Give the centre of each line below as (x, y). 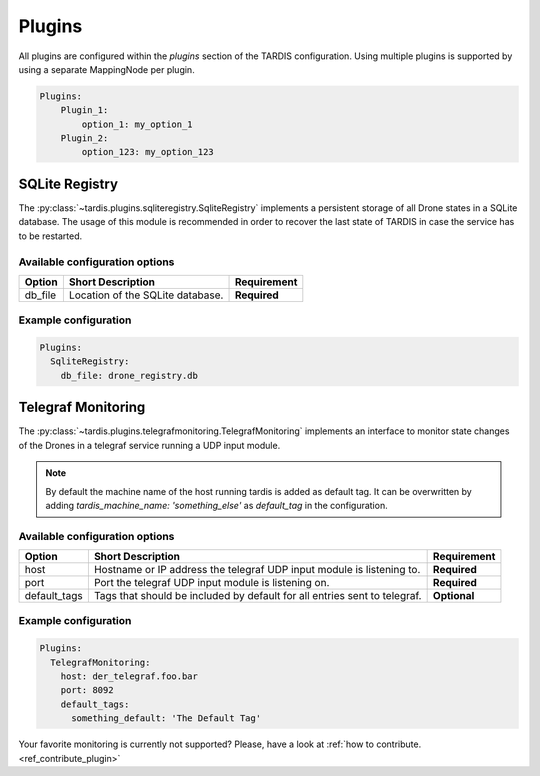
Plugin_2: (84, 138)
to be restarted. (50, 236)
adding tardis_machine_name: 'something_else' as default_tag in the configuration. (217, 505)
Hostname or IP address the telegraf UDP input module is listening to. (257, 570)
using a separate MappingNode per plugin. (106, 69)
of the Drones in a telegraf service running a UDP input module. (149, 445)
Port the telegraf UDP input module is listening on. (211, 583)
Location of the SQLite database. (146, 295)
